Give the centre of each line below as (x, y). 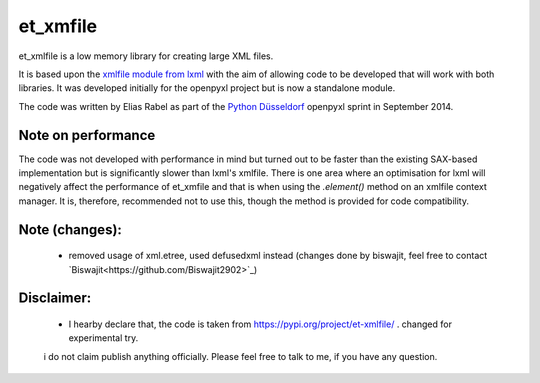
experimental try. (103, 338)
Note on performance (87, 135)
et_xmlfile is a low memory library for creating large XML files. (146, 56)
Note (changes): (70, 229)
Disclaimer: (55, 298)
